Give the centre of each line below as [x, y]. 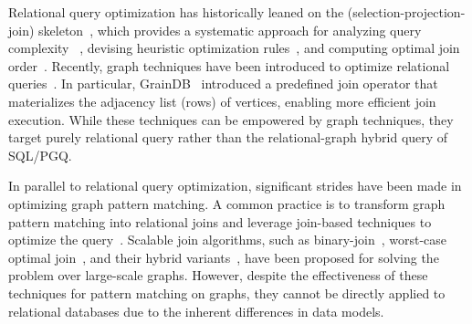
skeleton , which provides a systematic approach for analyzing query [230, 30]
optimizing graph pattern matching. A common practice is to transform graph [227, 203]
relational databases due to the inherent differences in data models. [196, 311]
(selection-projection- [406, 12]
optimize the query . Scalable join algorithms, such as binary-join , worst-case [228, 240]
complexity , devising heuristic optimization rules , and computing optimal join [234, 48]
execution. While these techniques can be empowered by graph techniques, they [231, 119]
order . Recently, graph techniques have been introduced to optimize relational [229, 65]
